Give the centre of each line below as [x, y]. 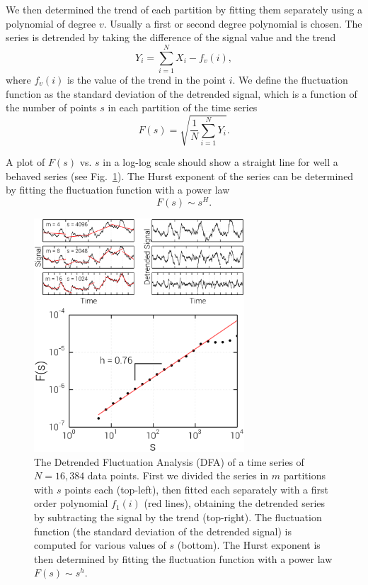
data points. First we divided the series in [178, 475]
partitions [304, 475]
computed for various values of [100, 545]
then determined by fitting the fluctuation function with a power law [183, 558]
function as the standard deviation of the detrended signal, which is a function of [182, 93]
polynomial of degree [51, 23]
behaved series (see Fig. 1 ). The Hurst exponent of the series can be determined [180, 175]
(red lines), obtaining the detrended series [235, 503]
